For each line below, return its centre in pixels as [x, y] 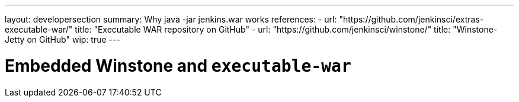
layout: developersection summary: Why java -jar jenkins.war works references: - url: [171, 19]
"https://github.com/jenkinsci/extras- [411, 19]
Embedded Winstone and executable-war [178, 66]
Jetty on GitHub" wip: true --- [63, 39]
